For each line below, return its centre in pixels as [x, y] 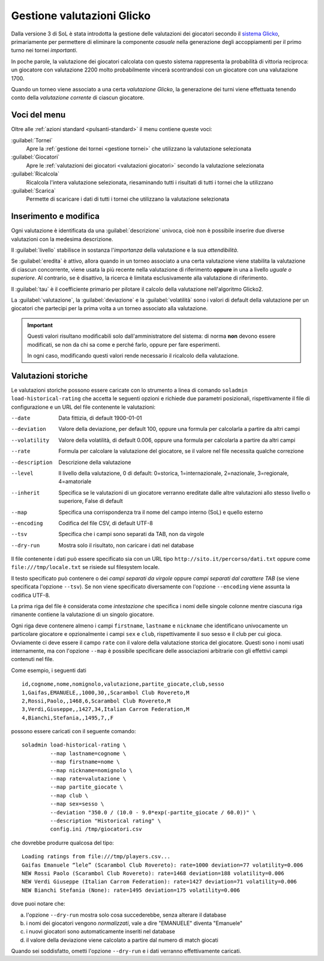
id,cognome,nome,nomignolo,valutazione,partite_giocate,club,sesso [123, 684]
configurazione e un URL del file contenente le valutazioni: [83, 407]
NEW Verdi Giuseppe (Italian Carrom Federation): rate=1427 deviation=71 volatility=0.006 [159, 882]
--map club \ [69, 795]
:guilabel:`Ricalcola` [35, 174]
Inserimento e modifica [55, 216]
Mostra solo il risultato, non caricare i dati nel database [126, 545]
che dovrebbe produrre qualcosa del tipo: [62, 843]
